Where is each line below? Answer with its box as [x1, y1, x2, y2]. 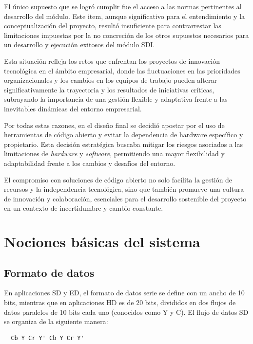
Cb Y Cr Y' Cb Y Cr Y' [11, 334, 84, 342]
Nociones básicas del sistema [4, 232, 200, 252]
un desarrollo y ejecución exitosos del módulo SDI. [4, 39, 155, 50]
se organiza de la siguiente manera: [4, 316, 108, 326]
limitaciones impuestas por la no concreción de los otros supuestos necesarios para [4, 30, 249, 40]
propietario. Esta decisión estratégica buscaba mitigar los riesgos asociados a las [4, 139, 243, 149]
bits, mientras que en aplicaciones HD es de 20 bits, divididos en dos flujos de [4, 297, 236, 308]
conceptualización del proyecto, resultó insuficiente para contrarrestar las [4, 20, 221, 31]
